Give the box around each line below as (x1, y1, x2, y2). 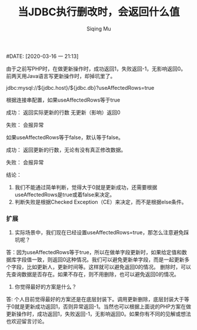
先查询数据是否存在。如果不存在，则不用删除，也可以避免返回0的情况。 (6, 271, 179, 278)
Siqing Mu (86, 25, 112, 32)
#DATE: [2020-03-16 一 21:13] (6, 52, 79, 59)
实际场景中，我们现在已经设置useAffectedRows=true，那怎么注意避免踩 (14, 229, 189, 236)
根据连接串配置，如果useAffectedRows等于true (6, 96, 121, 103)
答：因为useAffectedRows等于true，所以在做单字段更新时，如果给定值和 (6, 249, 182, 256)
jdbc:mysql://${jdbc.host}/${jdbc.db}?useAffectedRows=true (6, 84, 155, 91)
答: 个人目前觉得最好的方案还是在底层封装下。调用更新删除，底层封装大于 (6, 296, 184, 303)
